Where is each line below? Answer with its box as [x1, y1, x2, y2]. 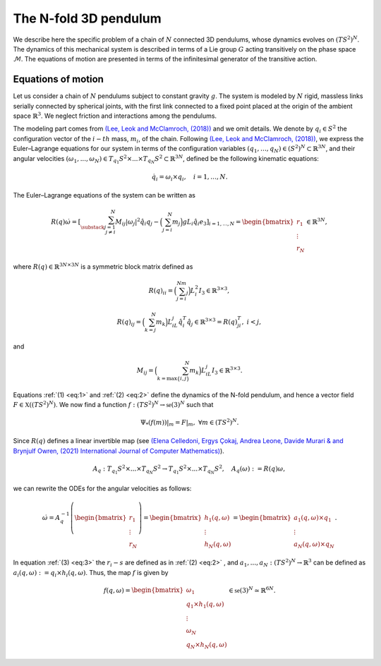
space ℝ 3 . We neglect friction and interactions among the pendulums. [13, 111, 217, 120]
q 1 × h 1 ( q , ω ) [186, 600, 224, 610]
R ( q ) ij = [116, 318, 141, 327]
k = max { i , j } [157, 375, 190, 382]
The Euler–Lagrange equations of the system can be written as [13, 191, 195, 200]
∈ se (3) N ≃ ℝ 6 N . [228, 585, 276, 594]
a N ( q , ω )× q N [294, 540, 334, 550]
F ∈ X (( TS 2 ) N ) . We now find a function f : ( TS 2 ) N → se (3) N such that [13, 399, 214, 409]
